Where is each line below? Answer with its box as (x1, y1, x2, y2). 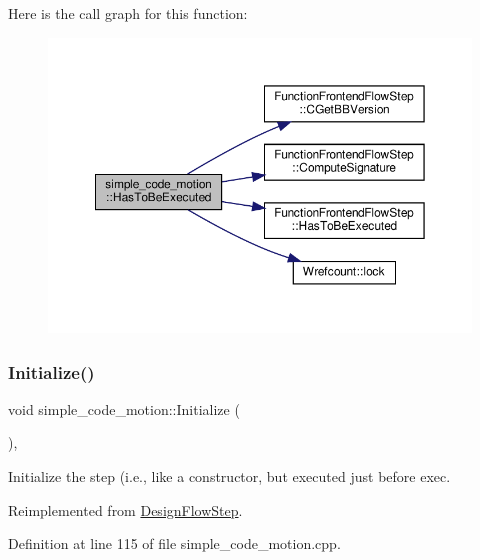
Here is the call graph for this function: (8, 3, 248, 23)
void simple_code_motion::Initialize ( (8, 398, 240, 419)
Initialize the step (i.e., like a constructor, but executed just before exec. (8, 466, 451, 487)
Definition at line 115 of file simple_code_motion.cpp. (8, 533, 341, 554)
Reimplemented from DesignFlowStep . (8, 499, 243, 520)
